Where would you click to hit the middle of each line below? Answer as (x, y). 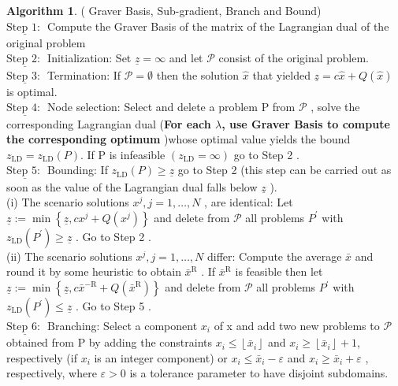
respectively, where (52, 373)
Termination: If (84, 74)
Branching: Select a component (123, 326)
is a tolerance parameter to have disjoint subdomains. (259, 373)
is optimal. (32, 91)
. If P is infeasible (123, 154)
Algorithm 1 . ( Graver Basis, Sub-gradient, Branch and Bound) (164, 10)
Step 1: (23, 27)
